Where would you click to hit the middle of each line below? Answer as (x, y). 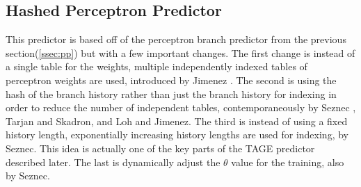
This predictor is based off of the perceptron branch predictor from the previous (176, 39)
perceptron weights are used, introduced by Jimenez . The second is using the (171, 80)
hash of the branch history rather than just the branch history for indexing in (171, 93)
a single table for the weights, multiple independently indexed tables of (157, 66)
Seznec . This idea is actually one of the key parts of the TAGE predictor (160, 148)
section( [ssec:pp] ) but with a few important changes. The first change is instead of (180, 52)
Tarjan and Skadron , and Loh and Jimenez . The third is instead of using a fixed (177, 121)
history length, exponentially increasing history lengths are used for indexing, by (177, 135)
